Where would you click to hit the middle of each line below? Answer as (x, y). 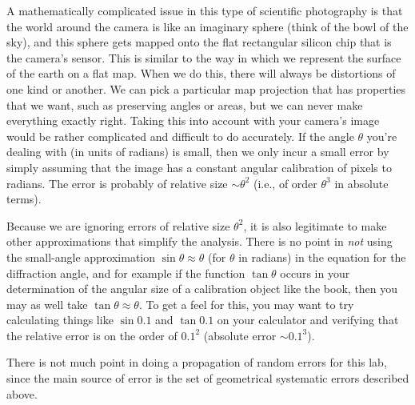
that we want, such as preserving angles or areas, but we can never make (185, 104)
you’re (382, 136)
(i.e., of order (285, 183)
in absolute (361, 183)
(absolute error (240, 335)
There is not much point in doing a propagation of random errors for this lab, (197, 362)
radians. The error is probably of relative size (117, 183)
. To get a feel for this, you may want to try (246, 304)
